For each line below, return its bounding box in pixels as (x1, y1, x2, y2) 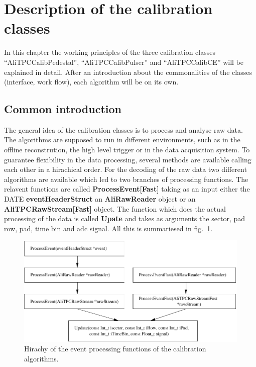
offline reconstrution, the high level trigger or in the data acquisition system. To (4, 144, 250, 155)
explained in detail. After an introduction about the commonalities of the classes (4, 66, 252, 77)
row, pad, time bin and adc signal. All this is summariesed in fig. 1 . (4, 223, 213, 233)
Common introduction (4, 101, 121, 117)
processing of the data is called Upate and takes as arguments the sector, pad (4, 213, 245, 224)
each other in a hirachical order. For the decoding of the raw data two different (4, 164, 247, 174)
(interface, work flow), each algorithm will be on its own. (4, 76, 179, 87)
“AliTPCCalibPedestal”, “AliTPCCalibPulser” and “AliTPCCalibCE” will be (4, 56, 244, 67)
